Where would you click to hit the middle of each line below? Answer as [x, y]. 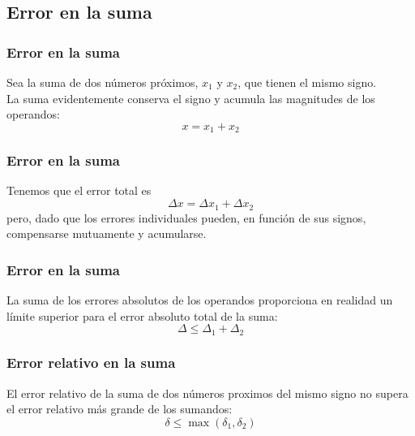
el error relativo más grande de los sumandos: [120, 409]
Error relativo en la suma [91, 363]
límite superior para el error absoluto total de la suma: [142, 315]
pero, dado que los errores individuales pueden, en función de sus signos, [186, 217]
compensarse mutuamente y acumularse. [107, 233]
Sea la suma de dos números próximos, [103, 82]
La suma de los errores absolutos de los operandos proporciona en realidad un [200, 299]
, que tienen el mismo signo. [307, 82]
